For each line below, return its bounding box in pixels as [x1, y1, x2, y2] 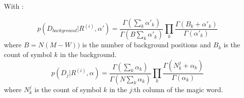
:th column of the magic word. [132, 84, 223, 94]
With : [4, 1, 24, 11]
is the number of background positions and [82, 39, 211, 50]
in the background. [60, 49, 117, 59]
